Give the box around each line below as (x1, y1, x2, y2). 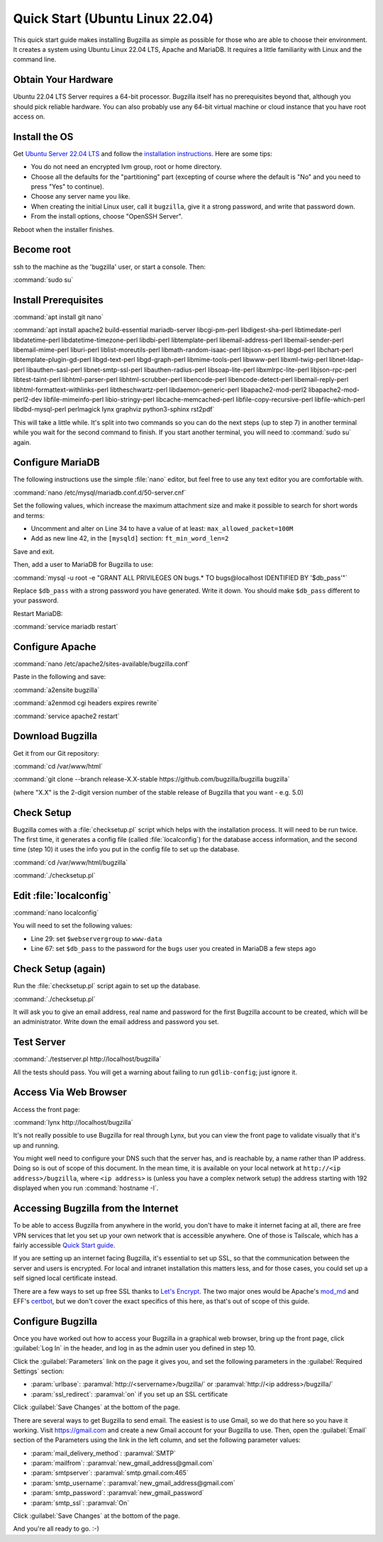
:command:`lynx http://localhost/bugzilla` (13, 1118, 134, 1126)
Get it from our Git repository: (13, 749, 99, 757)
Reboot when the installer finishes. (13, 225, 115, 233)
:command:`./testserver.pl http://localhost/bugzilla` (13, 1054, 162, 1064)
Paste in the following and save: (13, 673, 106, 681)
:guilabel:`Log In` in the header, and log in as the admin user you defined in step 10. (13, 1344, 256, 1353)
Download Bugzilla (13, 730, 98, 742)
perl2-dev (13, 395, 43, 404)
